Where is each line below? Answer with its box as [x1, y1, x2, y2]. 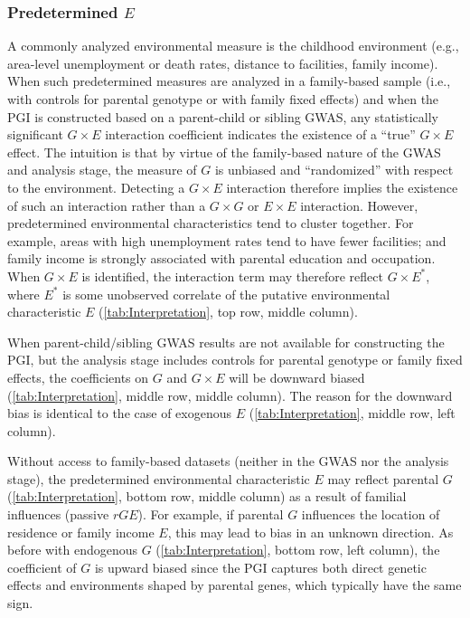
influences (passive [7, 505, 109, 524]
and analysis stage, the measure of [7, 160, 197, 179]
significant [7, 125, 63, 144]
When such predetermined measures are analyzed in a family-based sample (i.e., [7, 71, 451, 90]
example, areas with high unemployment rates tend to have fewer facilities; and [7, 231, 446, 250]
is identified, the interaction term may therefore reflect [81, 266, 383, 285]
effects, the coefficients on [7, 367, 149, 386]
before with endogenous [7, 540, 138, 559]
